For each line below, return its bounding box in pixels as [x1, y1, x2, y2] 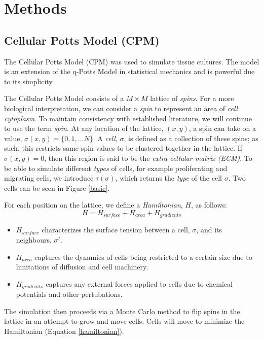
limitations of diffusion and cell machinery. [16, 261, 148, 272]
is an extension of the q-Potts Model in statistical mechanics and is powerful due [4, 66, 255, 77]
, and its [196, 224, 222, 235]
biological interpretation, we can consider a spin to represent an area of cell [4, 103, 238, 113]
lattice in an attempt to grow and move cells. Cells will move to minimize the [4, 316, 245, 326]
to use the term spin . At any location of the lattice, [4, 123, 164, 133]
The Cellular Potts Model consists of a [4, 93, 124, 104]
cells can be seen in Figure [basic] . [4, 182, 110, 193]
